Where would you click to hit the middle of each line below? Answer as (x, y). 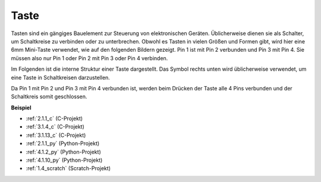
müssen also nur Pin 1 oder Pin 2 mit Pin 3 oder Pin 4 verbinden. (89, 58)
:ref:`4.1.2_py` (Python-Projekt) (63, 152)
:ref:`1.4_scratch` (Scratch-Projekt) (68, 168)
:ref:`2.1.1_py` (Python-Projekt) (63, 143)
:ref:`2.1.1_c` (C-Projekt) (54, 118)
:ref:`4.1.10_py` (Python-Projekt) (64, 160)
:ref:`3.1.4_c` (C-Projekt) (55, 127)
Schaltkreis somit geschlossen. (49, 97)
